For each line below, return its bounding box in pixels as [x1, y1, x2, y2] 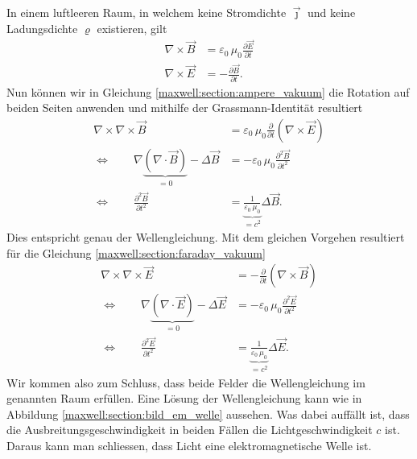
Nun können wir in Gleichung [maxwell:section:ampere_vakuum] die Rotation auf [6, 83, 410, 100]
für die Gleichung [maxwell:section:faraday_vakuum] [6, 244, 266, 261]
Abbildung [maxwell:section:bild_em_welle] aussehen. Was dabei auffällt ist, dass [6, 405, 410, 422]
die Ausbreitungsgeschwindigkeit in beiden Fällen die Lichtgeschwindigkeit [6, 421, 373, 438]
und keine [307, 4, 356, 20]
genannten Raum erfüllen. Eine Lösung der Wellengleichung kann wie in [6, 390, 362, 407]
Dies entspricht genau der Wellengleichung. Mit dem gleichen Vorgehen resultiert [6, 229, 405, 246]
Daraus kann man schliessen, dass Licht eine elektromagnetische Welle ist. [6, 437, 372, 454]
